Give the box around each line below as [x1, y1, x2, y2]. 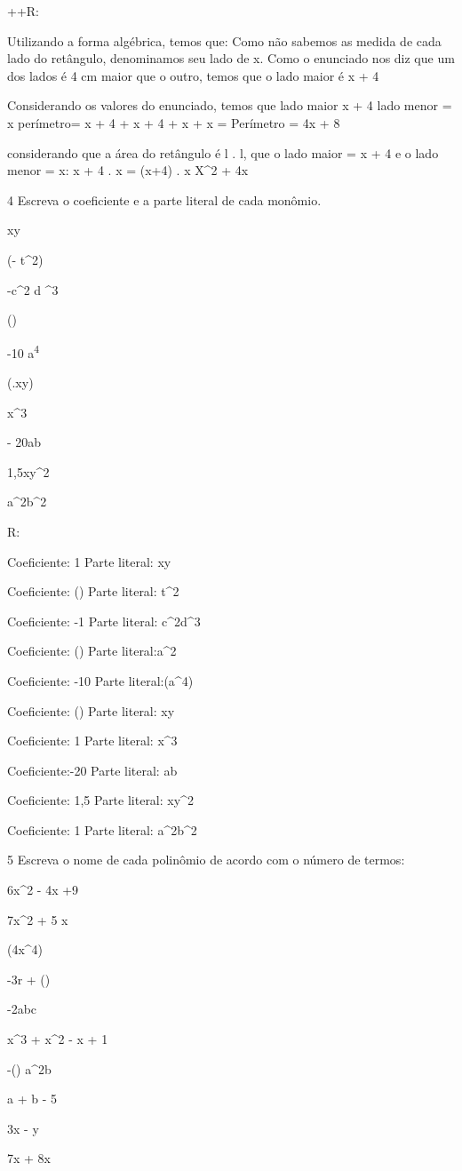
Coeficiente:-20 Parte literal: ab [7, 761, 178, 779]
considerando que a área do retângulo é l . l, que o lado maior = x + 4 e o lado [7, 143, 439, 162]
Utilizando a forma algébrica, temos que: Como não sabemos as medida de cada [7, 31, 442, 50]
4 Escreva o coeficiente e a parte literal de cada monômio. [7, 190, 322, 209]
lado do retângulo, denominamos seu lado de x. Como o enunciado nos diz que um [7, 49, 455, 68]
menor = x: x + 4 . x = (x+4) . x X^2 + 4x [7, 161, 249, 179]
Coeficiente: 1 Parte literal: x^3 [7, 731, 178, 750]
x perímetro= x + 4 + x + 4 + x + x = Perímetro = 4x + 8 [7, 113, 340, 131]
